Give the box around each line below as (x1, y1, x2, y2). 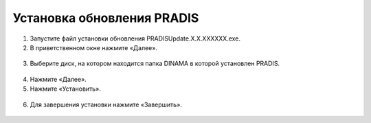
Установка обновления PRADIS (12, 10, 199, 25)
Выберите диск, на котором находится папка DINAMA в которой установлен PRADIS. (30, 59, 280, 68)
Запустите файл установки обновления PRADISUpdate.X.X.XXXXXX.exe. (30, 34, 240, 43)
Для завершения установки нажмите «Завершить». (30, 100, 182, 109)
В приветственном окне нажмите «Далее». (30, 43, 158, 52)
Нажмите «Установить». (30, 85, 101, 93)
